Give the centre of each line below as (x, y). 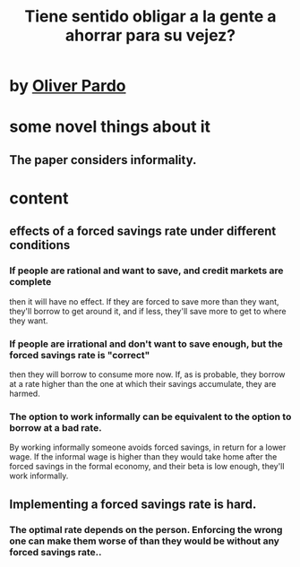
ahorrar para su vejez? (150, 35)
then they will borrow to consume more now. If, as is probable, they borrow (147, 374)
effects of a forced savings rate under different (143, 232)
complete (30, 282)
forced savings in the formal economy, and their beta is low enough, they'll (147, 467)
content (39, 198)
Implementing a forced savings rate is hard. (133, 504)
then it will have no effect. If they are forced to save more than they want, (144, 301)
